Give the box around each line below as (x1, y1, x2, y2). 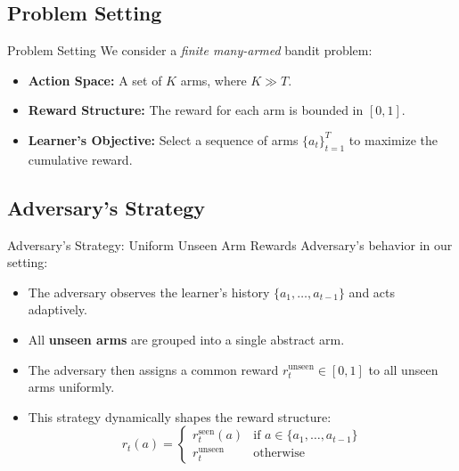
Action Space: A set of (28, 70, 162, 89)
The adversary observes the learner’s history (28, 282, 270, 301)
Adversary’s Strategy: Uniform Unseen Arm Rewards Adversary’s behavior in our (7, 235, 453, 254)
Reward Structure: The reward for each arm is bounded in (28, 101, 364, 119)
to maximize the (348, 130, 439, 149)
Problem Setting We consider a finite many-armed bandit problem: (7, 41, 373, 60)
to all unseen (368, 360, 439, 378)
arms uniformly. (28, 378, 115, 396)
